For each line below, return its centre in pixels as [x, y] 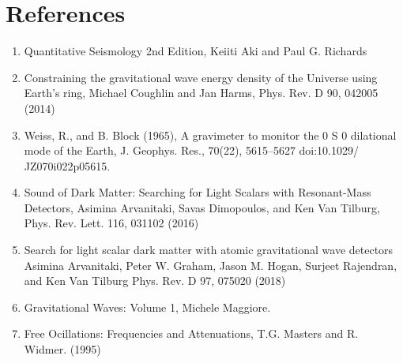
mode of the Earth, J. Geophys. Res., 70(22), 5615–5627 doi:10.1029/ [192, 150]
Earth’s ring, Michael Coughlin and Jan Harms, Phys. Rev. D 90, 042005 [201, 93]
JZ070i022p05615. [67, 165]
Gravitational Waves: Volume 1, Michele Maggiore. [147, 307]
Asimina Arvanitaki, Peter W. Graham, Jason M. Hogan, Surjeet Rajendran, [211, 265]
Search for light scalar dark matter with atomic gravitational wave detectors [209, 250]
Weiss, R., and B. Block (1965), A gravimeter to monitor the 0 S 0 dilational [210, 135]
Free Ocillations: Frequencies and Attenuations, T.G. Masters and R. [191, 333]
